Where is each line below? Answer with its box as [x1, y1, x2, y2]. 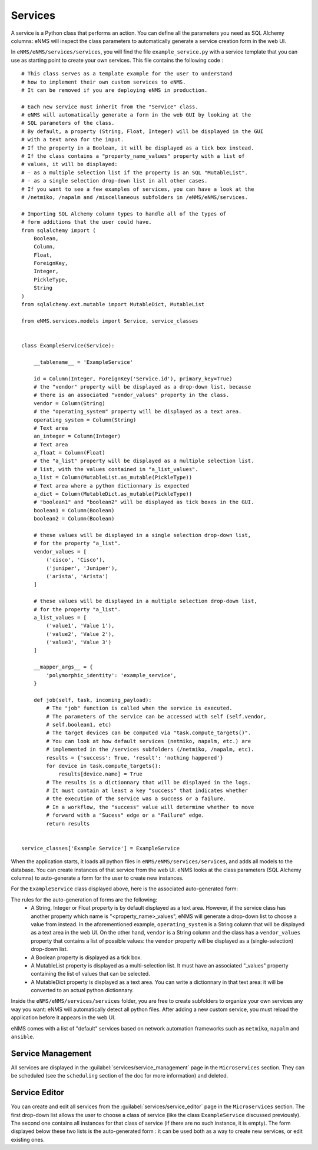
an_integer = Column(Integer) [33, 433, 121, 440]
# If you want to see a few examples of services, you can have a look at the [21, 185, 254, 193]
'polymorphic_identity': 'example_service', [46, 672, 177, 678]
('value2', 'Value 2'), [46, 631, 115, 637]
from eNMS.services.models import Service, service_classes [21, 317, 198, 324]
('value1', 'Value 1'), [46, 622, 115, 629]
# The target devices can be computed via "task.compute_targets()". [46, 730, 251, 736]
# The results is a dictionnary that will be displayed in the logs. [46, 779, 251, 786]
